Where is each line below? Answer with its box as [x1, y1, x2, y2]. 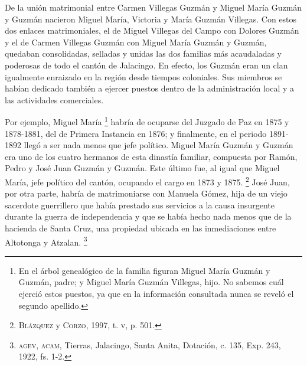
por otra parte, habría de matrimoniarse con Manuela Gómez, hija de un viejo [5, 187, 288, 200]
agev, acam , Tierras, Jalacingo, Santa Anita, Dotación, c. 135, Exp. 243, [18, 338, 281, 351]
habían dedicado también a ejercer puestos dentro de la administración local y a [5, 82, 294, 94]
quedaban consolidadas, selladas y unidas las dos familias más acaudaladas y [5, 47, 282, 60]
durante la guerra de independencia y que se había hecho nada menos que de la [5, 210, 292, 223]
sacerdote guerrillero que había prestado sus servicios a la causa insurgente [5, 198, 275, 211]
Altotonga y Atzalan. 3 [5, 234, 87, 248]
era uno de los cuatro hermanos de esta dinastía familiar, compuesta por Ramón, [5, 150, 298, 162]
